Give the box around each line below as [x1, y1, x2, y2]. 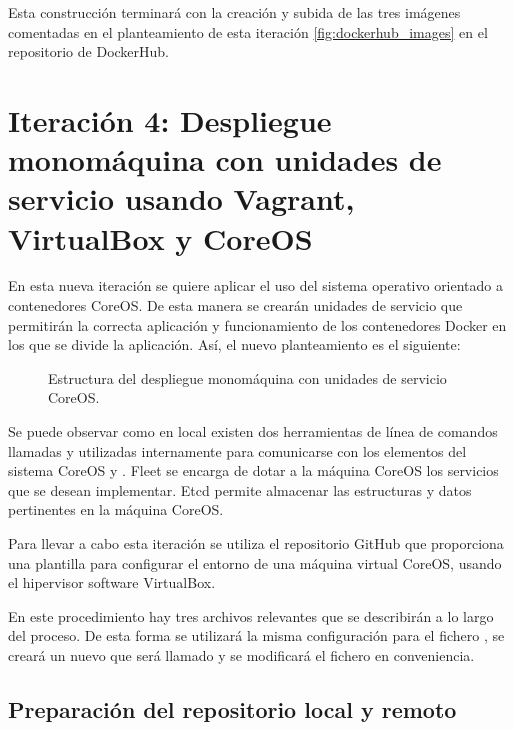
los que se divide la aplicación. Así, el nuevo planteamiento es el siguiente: [8, 334, 461, 355]
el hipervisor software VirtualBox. [8, 572, 216, 593]
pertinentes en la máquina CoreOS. [8, 499, 224, 520]
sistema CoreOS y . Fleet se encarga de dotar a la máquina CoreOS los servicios [8, 460, 499, 481]
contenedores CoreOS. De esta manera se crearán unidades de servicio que [8, 295, 463, 316]
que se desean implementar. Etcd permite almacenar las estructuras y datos [8, 479, 472, 500]
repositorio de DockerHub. [8, 41, 170, 62]
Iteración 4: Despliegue [8, 99, 332, 140]
